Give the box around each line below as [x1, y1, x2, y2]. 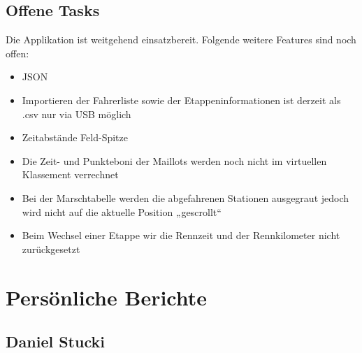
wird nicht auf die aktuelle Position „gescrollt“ [22, 204, 222, 219]
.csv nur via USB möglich [22, 106, 131, 121]
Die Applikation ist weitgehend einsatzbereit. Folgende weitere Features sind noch [6, 32, 356, 47]
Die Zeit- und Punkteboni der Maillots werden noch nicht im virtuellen [22, 153, 327, 168]
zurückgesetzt [22, 241, 80, 256]
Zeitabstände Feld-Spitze [22, 130, 128, 145]
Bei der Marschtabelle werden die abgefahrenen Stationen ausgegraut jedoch [22, 190, 349, 205]
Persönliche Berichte [6, 282, 208, 311]
